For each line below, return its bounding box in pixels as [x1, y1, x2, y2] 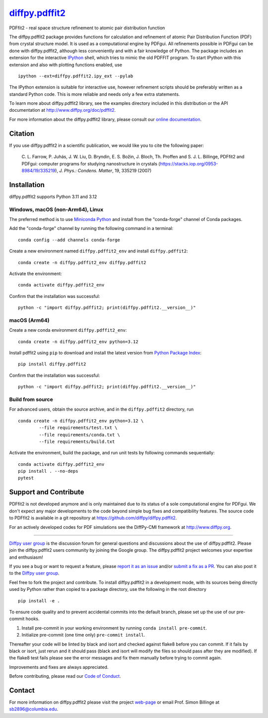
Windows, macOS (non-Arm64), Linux [9, 206, 104, 213]
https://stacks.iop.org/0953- [159, 160, 218, 166]
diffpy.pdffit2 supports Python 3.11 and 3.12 [9, 194, 97, 200]
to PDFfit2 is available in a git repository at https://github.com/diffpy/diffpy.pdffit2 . [9, 515, 177, 521]
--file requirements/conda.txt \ [39, 432, 120, 437]
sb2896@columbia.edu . [9, 706, 59, 712]
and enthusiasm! [9, 554, 43, 560]
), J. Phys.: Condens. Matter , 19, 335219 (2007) [55, 167, 152, 173]
